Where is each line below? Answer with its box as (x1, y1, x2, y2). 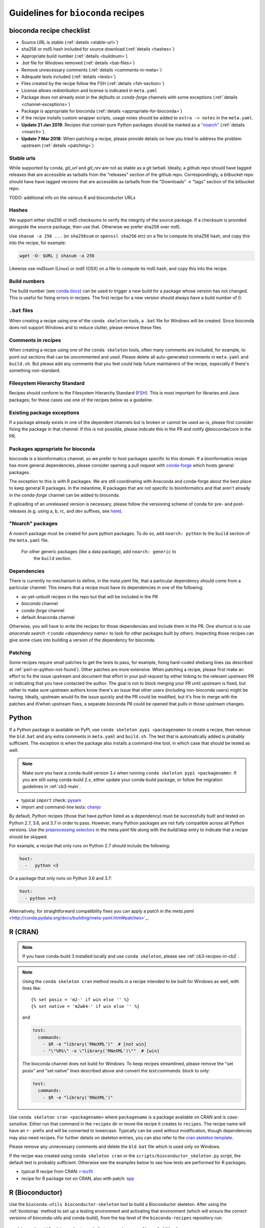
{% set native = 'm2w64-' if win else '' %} (31, 1004, 140, 1009)
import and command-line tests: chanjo (21, 804, 101, 810)
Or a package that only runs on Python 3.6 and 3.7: (9, 875, 112, 881)
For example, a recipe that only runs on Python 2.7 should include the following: (9, 843, 170, 849)
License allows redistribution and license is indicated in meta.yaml (21, 87, 158, 93)
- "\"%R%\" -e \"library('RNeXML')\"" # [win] (43, 1048, 159, 1054)
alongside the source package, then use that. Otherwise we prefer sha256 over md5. (9, 224, 181, 230)
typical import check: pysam (21, 797, 81, 803)
